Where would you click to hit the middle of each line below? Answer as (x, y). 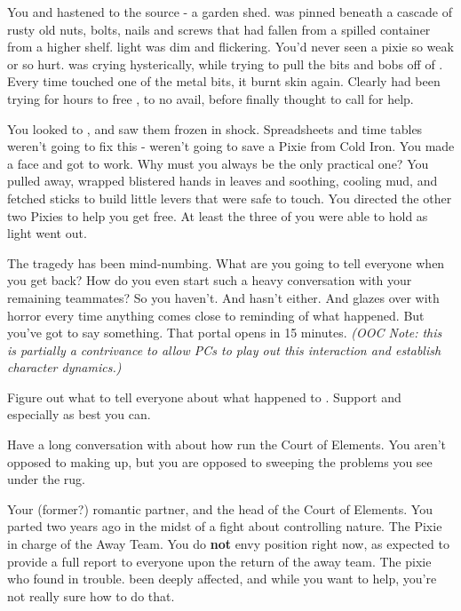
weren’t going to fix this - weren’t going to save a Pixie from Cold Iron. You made (231, 146)
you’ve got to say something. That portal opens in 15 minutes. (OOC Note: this (225, 333)
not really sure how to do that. (91, 595)
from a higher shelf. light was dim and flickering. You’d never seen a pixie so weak (230, 47)
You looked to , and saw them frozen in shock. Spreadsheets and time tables (215, 128)
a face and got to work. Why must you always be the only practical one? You (218, 163)
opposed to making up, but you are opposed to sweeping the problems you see (220, 461)
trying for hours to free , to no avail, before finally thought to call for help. (211, 98)
